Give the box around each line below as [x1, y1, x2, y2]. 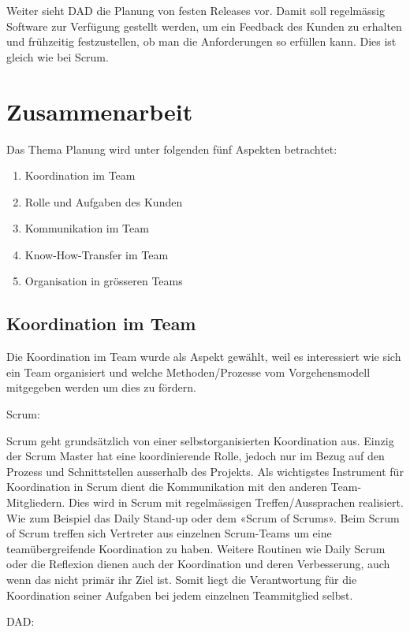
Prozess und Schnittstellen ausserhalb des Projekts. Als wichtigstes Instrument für [6, 463, 404, 479]
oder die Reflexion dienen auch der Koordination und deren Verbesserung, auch [6, 556, 390, 572]
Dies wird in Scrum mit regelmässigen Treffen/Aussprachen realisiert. [69, 494, 404, 511]
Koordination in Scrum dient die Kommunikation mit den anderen [6, 478, 327, 495]
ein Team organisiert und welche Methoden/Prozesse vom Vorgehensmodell [6, 363, 371, 380]
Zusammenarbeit [6, 95, 193, 127]
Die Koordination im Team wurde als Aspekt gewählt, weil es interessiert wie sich [6, 348, 401, 365]
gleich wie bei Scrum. [6, 48, 109, 65]
